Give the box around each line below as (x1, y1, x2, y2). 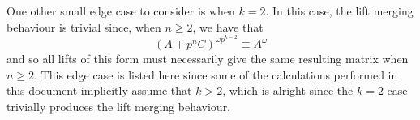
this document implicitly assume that (6, 82, 192, 99)
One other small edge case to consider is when (6, 2, 235, 19)
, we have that (192, 18, 264, 35)
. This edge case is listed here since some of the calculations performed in (34, 66, 398, 83)
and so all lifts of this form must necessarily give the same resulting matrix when (6, 50, 409, 67)
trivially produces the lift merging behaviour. (6, 98, 231, 115)
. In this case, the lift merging (265, 2, 414, 19)
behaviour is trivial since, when (6, 18, 161, 35)
